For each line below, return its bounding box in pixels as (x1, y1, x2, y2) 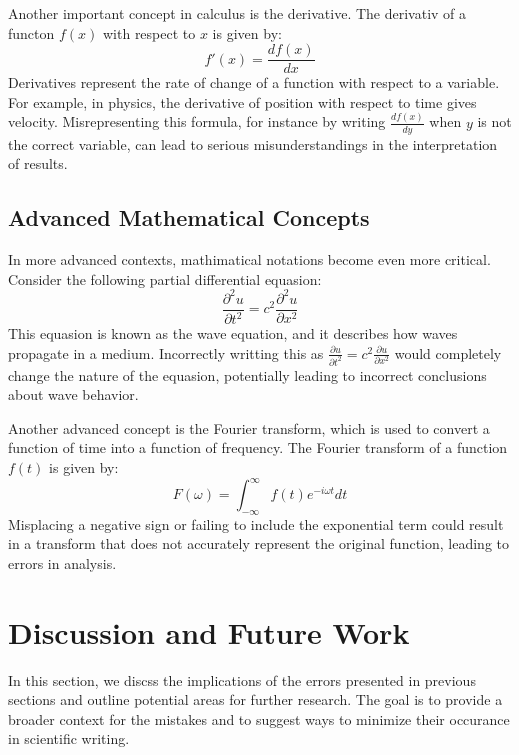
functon (8, 22, 55, 43)
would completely (394, 342, 502, 363)
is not (477, 111, 512, 132)
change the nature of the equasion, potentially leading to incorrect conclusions (8, 364, 487, 385)
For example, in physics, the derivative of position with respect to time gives (8, 91, 477, 112)
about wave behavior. (8, 384, 139, 405)
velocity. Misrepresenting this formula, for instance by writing (8, 111, 386, 132)
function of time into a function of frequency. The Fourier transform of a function (8, 437, 508, 458)
